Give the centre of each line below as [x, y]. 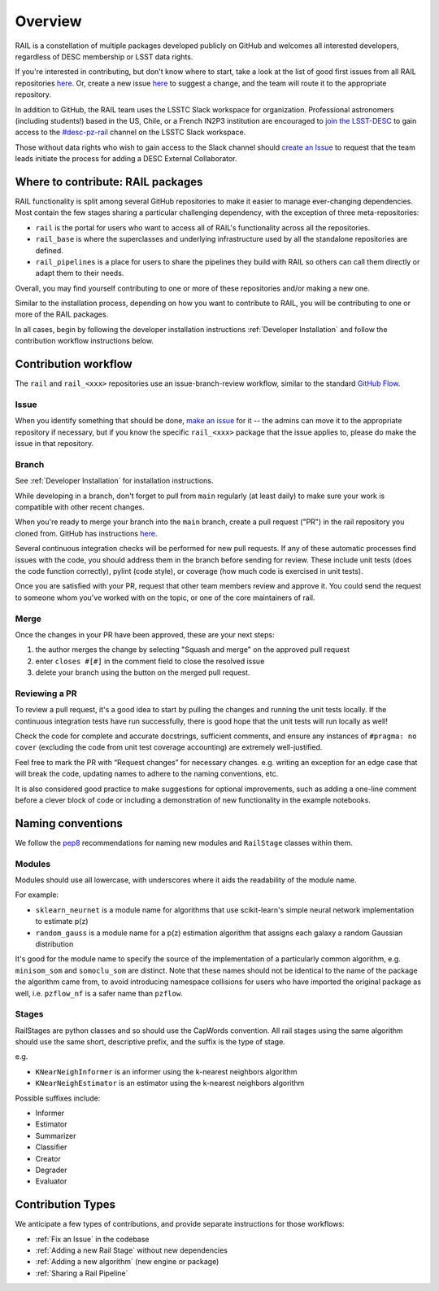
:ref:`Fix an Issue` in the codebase [92, 1239]
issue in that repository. [54, 444]
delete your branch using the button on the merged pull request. [143, 672]
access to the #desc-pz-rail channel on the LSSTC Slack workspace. [130, 132]
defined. [50, 250]
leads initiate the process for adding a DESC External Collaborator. [126, 159]
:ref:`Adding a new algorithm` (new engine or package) [127, 1262]
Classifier [51, 1147]
